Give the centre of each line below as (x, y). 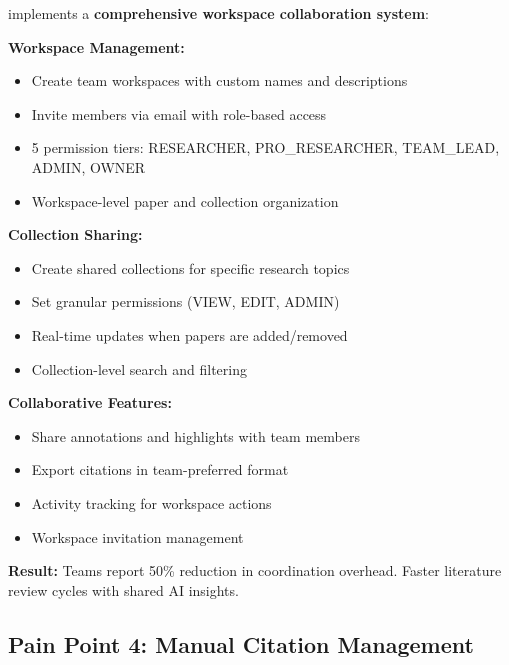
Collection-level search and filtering (139, 368)
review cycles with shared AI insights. (123, 589)
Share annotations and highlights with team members (195, 435)
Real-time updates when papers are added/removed (189, 334)
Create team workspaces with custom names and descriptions (219, 80)
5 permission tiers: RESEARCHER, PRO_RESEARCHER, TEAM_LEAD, (265, 147)
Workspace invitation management (137, 536)
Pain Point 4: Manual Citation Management (241, 643)
